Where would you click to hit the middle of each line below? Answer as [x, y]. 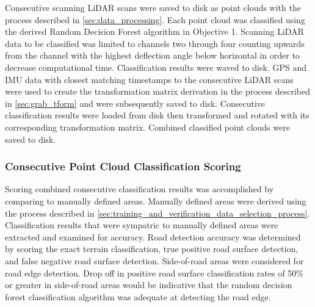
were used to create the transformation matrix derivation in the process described [158, 91]
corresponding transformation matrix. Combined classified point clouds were [147, 127]
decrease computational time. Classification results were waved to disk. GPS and [156, 67]
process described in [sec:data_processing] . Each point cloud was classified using [155, 19]
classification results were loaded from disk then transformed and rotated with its [157, 115]
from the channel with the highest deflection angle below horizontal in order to [152, 55]
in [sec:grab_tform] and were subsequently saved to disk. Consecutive [135, 103]
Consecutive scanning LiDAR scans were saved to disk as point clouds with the [153, 7]
